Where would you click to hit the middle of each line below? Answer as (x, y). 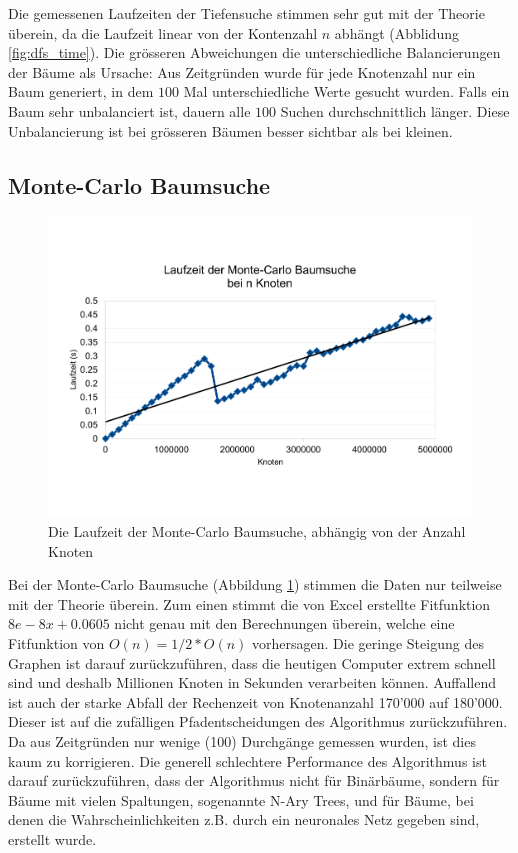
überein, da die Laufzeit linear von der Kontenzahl (163, 32)
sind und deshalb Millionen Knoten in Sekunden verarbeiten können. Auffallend (252, 682)
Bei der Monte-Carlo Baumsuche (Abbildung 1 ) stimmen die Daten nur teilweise (255, 584)
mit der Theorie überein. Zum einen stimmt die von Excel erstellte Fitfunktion (249, 603)
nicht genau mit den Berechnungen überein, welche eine (284, 623)
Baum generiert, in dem (81, 91)
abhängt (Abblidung (396, 32)
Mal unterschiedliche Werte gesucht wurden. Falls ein (346, 91)
